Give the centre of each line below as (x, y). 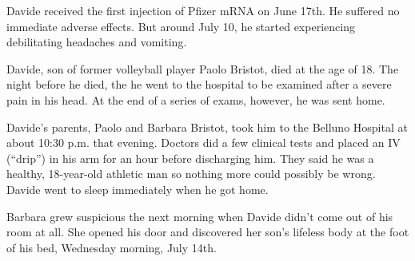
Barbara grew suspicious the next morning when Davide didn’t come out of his (200, 216)
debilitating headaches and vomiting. (97, 42)
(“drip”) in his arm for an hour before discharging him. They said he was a (190, 158)
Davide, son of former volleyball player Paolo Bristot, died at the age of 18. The (203, 68)
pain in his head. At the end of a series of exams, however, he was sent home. (196, 99)
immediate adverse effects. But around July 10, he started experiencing (181, 26)
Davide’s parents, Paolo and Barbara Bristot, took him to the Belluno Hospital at (207, 127)
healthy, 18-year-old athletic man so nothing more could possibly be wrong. (191, 174)
